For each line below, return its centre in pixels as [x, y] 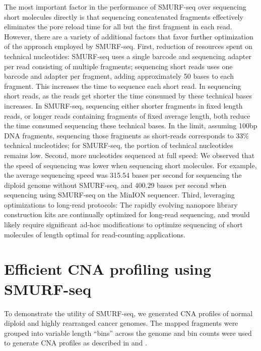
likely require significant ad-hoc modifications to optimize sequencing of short [123, 224]
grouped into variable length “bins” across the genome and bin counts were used [128, 333]
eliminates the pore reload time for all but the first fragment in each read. [118, 27]
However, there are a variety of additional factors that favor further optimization [129, 36]
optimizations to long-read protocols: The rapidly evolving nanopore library [121, 204]
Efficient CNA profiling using [108, 269]
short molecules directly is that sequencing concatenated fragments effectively [124, 16]
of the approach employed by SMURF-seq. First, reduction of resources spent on [128, 46]
